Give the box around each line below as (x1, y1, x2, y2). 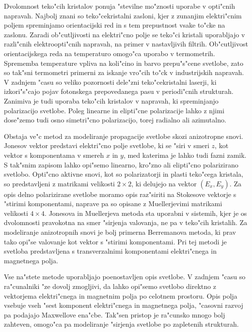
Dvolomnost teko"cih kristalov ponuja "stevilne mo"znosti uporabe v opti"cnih (4, 1, 235, 11)
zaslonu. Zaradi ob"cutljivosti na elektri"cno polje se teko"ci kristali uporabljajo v (4, 29, 245, 39)
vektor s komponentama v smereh (4, 150, 104, 160)
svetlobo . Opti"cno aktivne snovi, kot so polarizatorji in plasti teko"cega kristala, (4, 169, 244, 179)
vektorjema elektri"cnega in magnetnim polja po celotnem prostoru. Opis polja (4, 290, 237, 301)
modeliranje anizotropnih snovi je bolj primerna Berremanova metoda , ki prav (4, 227, 236, 237)
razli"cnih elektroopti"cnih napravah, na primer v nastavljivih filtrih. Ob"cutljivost (4, 39, 248, 49)
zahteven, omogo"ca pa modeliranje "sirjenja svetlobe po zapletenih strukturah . (4, 319, 239, 329)
